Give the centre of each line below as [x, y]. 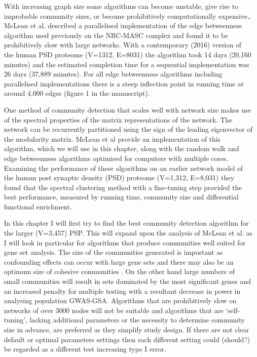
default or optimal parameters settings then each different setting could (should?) [127, 339]
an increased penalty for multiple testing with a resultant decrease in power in [122, 291]
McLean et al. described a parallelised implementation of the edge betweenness [123, 25]
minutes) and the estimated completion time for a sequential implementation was [127, 64]
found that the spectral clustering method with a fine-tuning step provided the [123, 187]
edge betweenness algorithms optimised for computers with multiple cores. [116, 158]
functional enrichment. [38, 206]
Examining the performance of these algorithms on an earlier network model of [123, 168]
